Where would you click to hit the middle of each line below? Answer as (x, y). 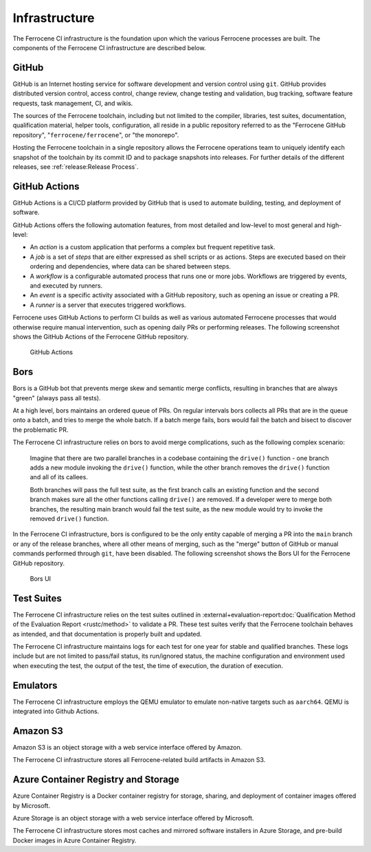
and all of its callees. (59, 477)
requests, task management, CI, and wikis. (73, 103)
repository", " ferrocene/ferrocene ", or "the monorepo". (96, 135)
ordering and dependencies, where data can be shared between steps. (131, 266)
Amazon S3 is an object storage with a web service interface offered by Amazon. (127, 747)
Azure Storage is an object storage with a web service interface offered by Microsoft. (133, 818)
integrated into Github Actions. (56, 711)
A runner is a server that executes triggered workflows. (108, 305)
